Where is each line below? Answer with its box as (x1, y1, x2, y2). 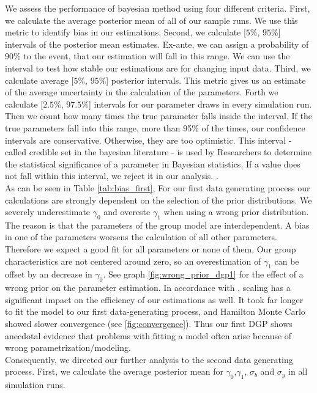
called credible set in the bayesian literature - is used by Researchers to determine (5, 145, 311, 158)
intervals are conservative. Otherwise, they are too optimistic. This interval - (5, 133, 292, 146)
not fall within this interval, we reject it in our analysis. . (5, 169, 218, 182)
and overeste (103, 205, 151, 218)
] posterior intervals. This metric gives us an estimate (106, 73, 306, 86)
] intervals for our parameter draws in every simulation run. (88, 97, 312, 110)
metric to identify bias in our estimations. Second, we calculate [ (5, 26, 246, 39)
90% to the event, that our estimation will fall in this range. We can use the (5, 50, 290, 62)
